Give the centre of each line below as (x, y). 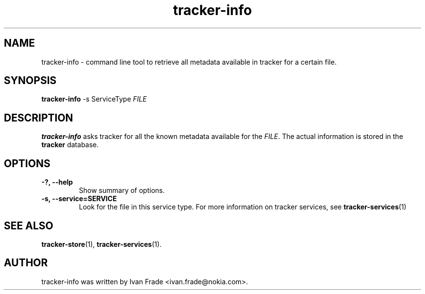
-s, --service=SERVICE (79, 199)
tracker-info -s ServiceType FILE (94, 99)
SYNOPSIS (30, 81)
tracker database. (70, 145)
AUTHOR (26, 263)
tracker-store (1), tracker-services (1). (101, 244)
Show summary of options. (122, 190)
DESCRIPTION (39, 118)
